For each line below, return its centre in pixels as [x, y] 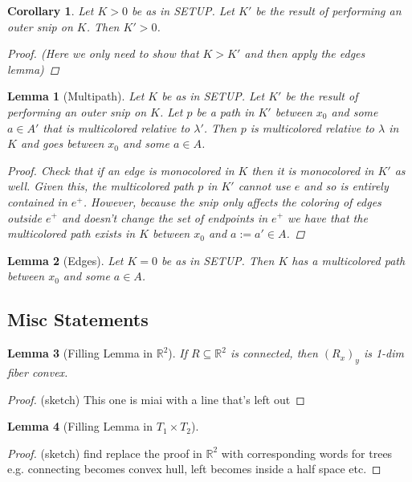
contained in [37, 201]
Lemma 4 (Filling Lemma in [80, 426]
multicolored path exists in [71, 233]
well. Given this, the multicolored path [101, 186]
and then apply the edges [305, 53]
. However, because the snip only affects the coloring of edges [232, 201]
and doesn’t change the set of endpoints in [165, 217]
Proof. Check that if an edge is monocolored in [121, 170]
